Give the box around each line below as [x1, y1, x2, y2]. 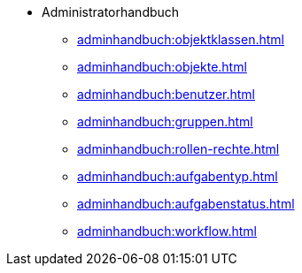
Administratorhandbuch [42, 4, 180, 19]
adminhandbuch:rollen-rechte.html [77, 141, 280, 156]
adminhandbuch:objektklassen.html [77, 32, 284, 47]
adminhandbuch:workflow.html [77, 224, 257, 239]
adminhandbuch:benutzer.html [77, 87, 255, 102]
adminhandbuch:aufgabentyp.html [77, 169, 278, 184]
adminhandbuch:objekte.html [77, 59, 247, 74]
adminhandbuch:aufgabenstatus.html [77, 196, 295, 211]
